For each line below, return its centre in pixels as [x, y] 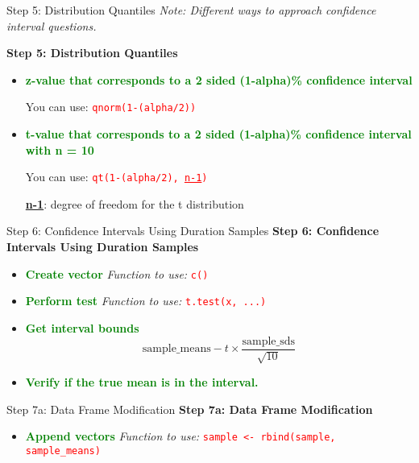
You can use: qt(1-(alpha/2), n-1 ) [116, 177]
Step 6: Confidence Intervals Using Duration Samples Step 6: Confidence [193, 231]
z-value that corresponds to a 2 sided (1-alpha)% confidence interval [219, 79]
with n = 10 [60, 149]
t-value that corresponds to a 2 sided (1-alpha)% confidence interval [218, 134]
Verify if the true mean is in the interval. [142, 382]
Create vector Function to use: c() [117, 273]
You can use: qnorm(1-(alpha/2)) [111, 107]
